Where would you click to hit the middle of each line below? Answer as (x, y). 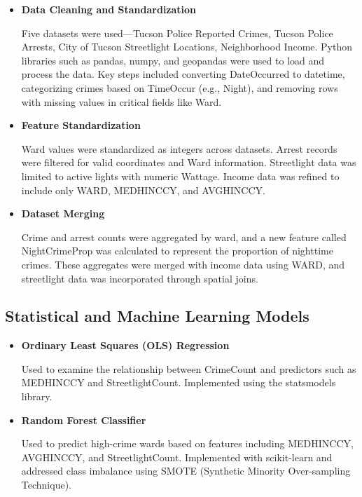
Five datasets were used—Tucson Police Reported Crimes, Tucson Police (177, 33)
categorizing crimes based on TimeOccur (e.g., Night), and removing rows (180, 87)
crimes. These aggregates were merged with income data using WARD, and (183, 264)
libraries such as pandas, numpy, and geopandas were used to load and (173, 60)
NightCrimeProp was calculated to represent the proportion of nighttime (177, 251)
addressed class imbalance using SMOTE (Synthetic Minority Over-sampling (186, 471)
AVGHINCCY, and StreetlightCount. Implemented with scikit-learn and (177, 457)
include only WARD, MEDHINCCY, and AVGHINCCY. (143, 190)
